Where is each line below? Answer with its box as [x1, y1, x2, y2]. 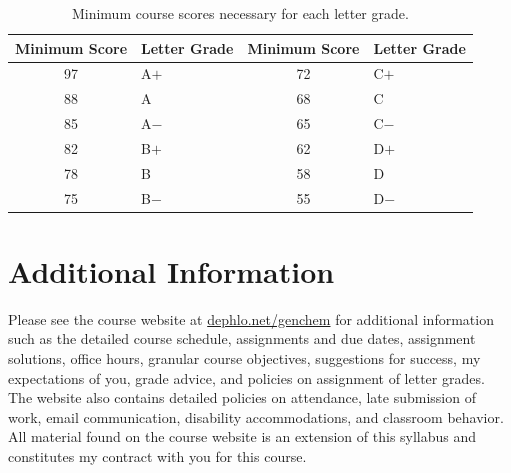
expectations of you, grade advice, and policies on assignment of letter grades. [8, 367, 485, 388]
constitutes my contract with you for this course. [8, 446, 307, 467]
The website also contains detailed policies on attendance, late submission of [8, 387, 476, 408]
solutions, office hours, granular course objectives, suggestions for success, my [8, 348, 481, 369]
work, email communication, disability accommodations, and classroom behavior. [8, 406, 504, 427]
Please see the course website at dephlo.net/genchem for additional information [8, 308, 494, 329]
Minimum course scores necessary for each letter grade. [71, 3, 409, 23]
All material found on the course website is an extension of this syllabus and [8, 426, 477, 447]
